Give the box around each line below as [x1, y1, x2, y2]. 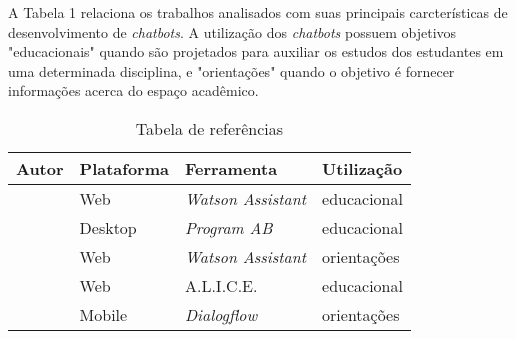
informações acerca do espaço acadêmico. [8, 80, 259, 101]
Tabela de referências [135, 116, 284, 140]
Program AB [184, 215, 273, 239]
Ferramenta [184, 156, 278, 180]
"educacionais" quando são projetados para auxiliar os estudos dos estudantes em [8, 41, 504, 62]
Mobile [79, 302, 128, 326]
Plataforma [79, 156, 169, 180]
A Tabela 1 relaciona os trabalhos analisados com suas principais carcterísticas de [8, 2, 508, 22]
